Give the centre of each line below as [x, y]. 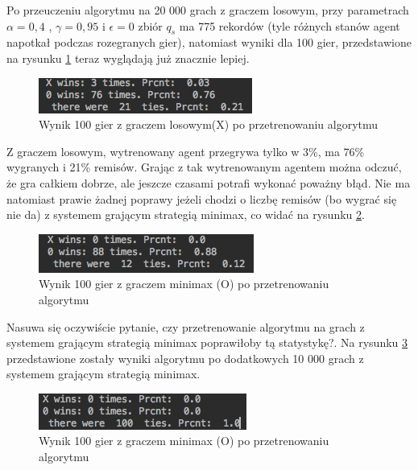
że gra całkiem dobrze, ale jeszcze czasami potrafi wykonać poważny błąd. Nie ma [209, 182]
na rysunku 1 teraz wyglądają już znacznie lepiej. [128, 58]
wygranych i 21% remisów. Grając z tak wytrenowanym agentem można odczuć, [204, 167]
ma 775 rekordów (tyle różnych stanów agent [290, 25]
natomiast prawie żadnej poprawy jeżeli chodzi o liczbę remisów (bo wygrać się [202, 198]
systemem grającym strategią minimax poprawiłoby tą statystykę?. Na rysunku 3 [207, 342]
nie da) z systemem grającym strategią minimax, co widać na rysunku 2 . [186, 214]
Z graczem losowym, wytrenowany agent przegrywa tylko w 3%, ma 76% [186, 151]
